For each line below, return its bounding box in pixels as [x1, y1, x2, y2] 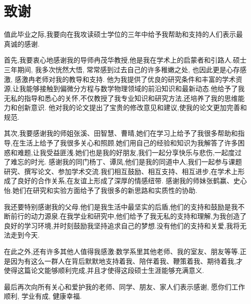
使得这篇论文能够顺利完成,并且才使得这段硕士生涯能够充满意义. [4, 265, 204, 275]
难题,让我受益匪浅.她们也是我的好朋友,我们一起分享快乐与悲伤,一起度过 [17, 147, 242, 157]
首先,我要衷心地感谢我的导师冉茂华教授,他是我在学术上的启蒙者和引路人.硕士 [4, 55, 247, 65]
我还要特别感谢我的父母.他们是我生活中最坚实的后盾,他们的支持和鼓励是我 [4, 201, 238, 211]
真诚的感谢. [4, 38, 40, 48]
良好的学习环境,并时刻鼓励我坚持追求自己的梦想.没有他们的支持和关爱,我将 [4, 220, 240, 230]
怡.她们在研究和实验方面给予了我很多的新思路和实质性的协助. [4, 185, 197, 195]
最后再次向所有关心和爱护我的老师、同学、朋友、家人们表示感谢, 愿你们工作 [4, 281, 245, 291]
